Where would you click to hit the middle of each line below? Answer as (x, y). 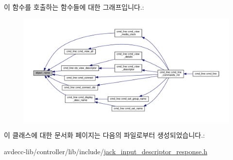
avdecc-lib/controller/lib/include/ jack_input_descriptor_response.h (106, 151)
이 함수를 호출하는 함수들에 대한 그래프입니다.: (74, 7)
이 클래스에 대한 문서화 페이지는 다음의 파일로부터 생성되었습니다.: (104, 135)
